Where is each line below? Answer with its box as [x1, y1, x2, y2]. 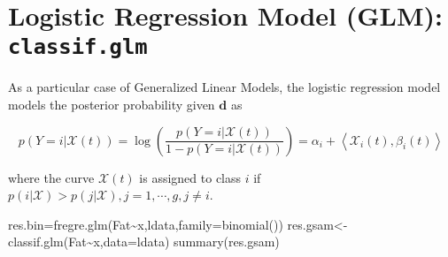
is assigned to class [139, 168, 242, 186]
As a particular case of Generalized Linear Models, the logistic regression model [8, 78, 441, 96]
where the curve [8, 168, 95, 186]
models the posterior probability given [8, 95, 215, 114]
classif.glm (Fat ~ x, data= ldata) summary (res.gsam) [8, 232, 280, 251]
